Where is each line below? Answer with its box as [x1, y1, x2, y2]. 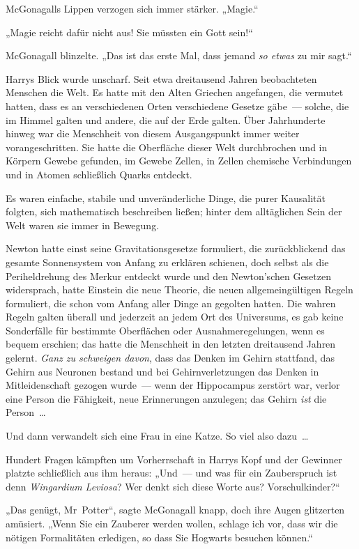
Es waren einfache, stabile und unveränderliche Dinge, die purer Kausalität [6, 190, 326, 205]
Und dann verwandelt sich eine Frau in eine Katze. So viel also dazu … [6, 428, 309, 443]
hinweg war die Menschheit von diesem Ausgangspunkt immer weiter [6, 126, 300, 141]
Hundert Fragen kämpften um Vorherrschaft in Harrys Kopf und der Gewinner [6, 451, 342, 466]
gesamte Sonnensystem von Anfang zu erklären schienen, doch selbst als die [6, 254, 329, 269]
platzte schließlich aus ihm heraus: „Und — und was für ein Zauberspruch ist [6, 465, 337, 480]
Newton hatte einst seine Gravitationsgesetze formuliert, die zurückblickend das [6, 241, 346, 256]
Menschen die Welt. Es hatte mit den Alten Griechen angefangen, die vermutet [6, 85, 344, 100]
